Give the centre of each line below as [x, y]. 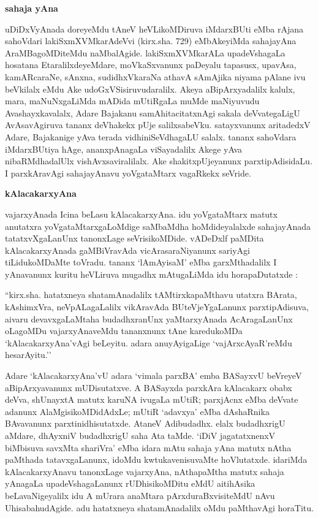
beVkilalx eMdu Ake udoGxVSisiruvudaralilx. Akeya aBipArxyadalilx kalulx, [150, 89]
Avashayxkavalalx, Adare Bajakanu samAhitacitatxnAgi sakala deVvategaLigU [153, 112]
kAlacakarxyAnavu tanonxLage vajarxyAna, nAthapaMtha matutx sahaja [145, 471]
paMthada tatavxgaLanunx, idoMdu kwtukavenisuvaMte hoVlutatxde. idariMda [156, 459]
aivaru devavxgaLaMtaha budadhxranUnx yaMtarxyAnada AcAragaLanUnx [149, 318]
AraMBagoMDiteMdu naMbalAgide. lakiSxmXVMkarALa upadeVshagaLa [145, 52]
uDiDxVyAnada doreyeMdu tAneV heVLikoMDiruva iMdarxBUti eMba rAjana [154, 29]
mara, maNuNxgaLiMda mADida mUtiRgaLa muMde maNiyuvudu [132, 101]
